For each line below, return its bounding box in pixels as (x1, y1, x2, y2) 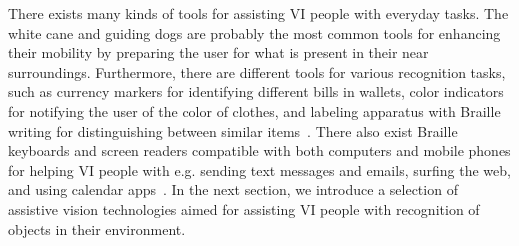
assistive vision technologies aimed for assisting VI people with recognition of (8, 198, 480, 219)
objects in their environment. (8, 218, 186, 239)
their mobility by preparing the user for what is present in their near (8, 42, 429, 63)
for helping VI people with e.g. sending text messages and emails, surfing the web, (8, 159, 511, 180)
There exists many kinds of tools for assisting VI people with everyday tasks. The (8, 3, 509, 23)
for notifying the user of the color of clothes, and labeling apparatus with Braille (8, 100, 501, 121)
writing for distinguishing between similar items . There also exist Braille (8, 120, 458, 141)
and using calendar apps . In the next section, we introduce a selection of (8, 179, 458, 200)
